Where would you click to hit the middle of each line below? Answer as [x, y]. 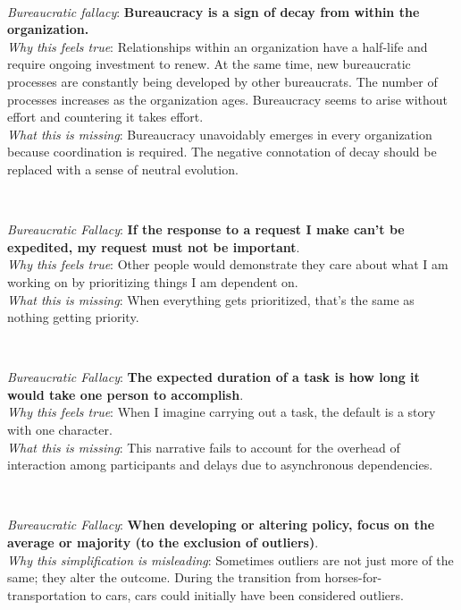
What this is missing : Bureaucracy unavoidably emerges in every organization [220, 134]
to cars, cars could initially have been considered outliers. [247, 594]
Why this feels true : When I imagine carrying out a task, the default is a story [222, 412]
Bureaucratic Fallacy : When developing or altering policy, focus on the [221, 525]
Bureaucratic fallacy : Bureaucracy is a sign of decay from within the [214, 11]
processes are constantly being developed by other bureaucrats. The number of [222, 81]
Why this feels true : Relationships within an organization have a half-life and [218, 46]
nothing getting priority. [73, 317]
